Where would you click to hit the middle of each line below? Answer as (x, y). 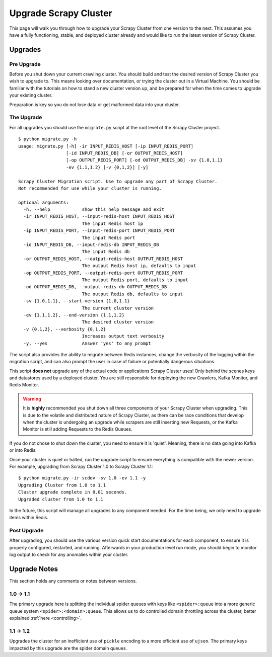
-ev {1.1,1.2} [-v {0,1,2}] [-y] (107, 167)
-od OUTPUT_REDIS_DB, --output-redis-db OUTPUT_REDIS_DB (95, 287)
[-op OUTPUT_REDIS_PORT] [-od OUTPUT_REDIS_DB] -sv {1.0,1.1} (144, 160)
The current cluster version (118, 308)
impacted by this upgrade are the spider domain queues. (68, 648)
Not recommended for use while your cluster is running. (90, 188)
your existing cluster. (31, 95)
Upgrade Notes (33, 569)
